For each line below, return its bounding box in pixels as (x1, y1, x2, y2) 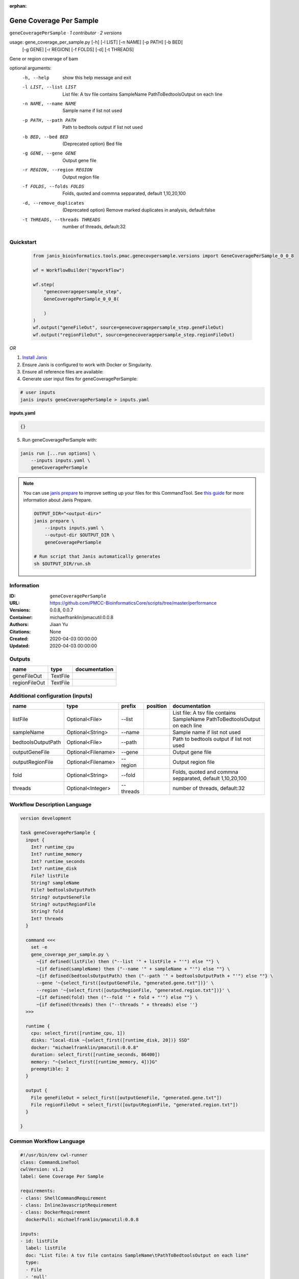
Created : (9, 635, 29, 642)
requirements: (20, 1188, 56, 1194)
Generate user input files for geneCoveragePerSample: (22, 376, 138, 382)
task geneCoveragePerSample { (20, 830, 96, 836)
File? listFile (31, 873, 69, 878)
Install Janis (22, 355, 47, 361)
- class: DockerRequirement (20, 1209, 90, 1215)
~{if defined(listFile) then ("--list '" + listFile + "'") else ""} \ (36, 959, 219, 964)
